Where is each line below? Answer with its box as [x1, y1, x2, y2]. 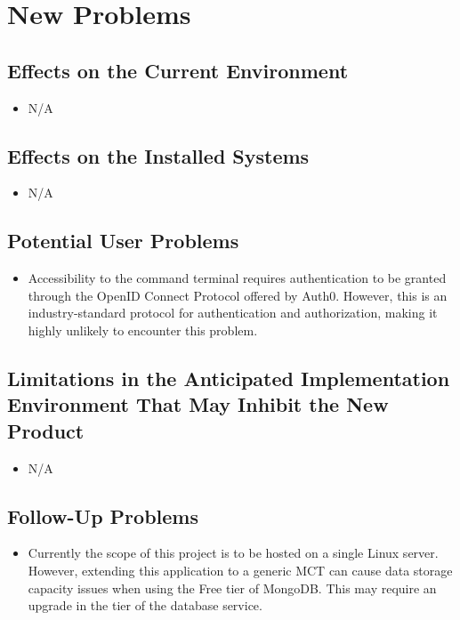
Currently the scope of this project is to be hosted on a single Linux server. [28, 544, 439, 562]
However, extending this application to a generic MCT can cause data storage [28, 560, 453, 579]
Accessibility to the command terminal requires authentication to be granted [28, 269, 447, 287]
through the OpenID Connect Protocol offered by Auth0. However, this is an [28, 286, 448, 304]
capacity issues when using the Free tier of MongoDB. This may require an [28, 578, 437, 597]
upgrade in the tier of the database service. [28, 596, 262, 615]
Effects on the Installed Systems [7, 141, 310, 169]
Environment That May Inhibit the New [7, 391, 389, 418]
